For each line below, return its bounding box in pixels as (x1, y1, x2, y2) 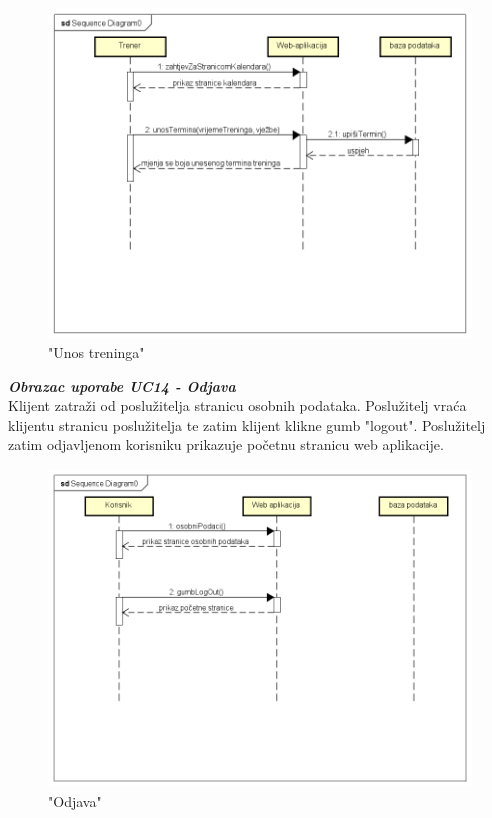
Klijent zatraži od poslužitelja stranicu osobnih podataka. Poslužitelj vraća (8, 395, 467, 416)
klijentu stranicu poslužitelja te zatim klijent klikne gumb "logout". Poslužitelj (8, 414, 486, 435)
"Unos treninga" (48, 342, 145, 363)
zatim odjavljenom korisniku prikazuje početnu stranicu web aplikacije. (8, 434, 444, 455)
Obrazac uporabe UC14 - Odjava (8, 375, 236, 396)
